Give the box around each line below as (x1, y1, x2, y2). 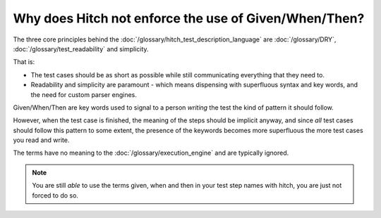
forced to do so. (32, 191, 79, 200)
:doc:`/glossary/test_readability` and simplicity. (13, 44, 149, 53)
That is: (13, 58, 35, 66)
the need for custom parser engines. (30, 90, 138, 98)
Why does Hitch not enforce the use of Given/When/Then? (13, 11, 365, 26)
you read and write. (13, 136, 70, 144)
